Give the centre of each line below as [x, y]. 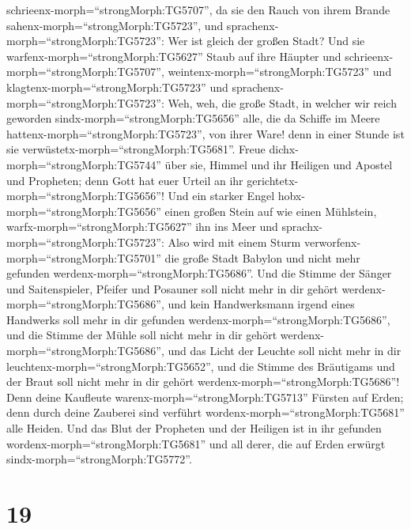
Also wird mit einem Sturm [234, 242]
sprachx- [302, 227]
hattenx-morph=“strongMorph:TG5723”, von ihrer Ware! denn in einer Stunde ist [205, 133]
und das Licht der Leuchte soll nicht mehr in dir [285, 351]
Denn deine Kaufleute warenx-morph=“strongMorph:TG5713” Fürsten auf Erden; [205, 397]
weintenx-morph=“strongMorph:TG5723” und [280, 72]
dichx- [284, 149]
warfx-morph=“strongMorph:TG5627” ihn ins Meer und [142, 227]
